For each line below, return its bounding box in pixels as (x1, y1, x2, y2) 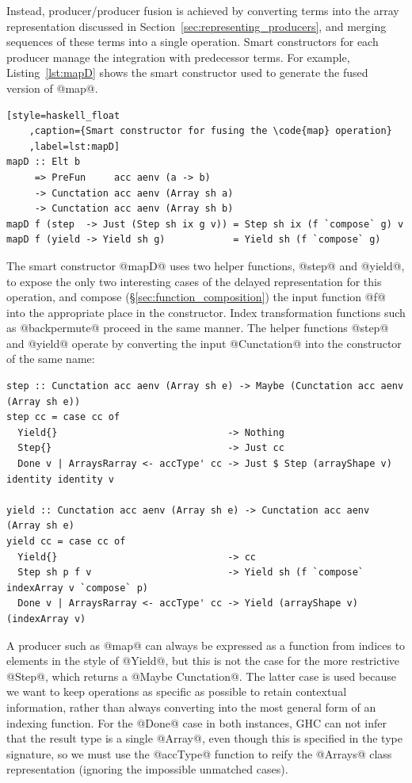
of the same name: (6, 350, 95, 367)
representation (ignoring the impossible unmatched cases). (6, 761, 288, 777)
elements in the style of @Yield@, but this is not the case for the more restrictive (6, 652, 400, 669)
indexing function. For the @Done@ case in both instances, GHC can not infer (6, 714, 387, 731)
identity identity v (6, 473, 115, 485)
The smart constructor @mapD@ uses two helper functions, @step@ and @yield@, (6, 257, 405, 273)
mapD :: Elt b (6, 156, 81, 168)
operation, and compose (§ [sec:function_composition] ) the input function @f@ (6, 288, 386, 305)
